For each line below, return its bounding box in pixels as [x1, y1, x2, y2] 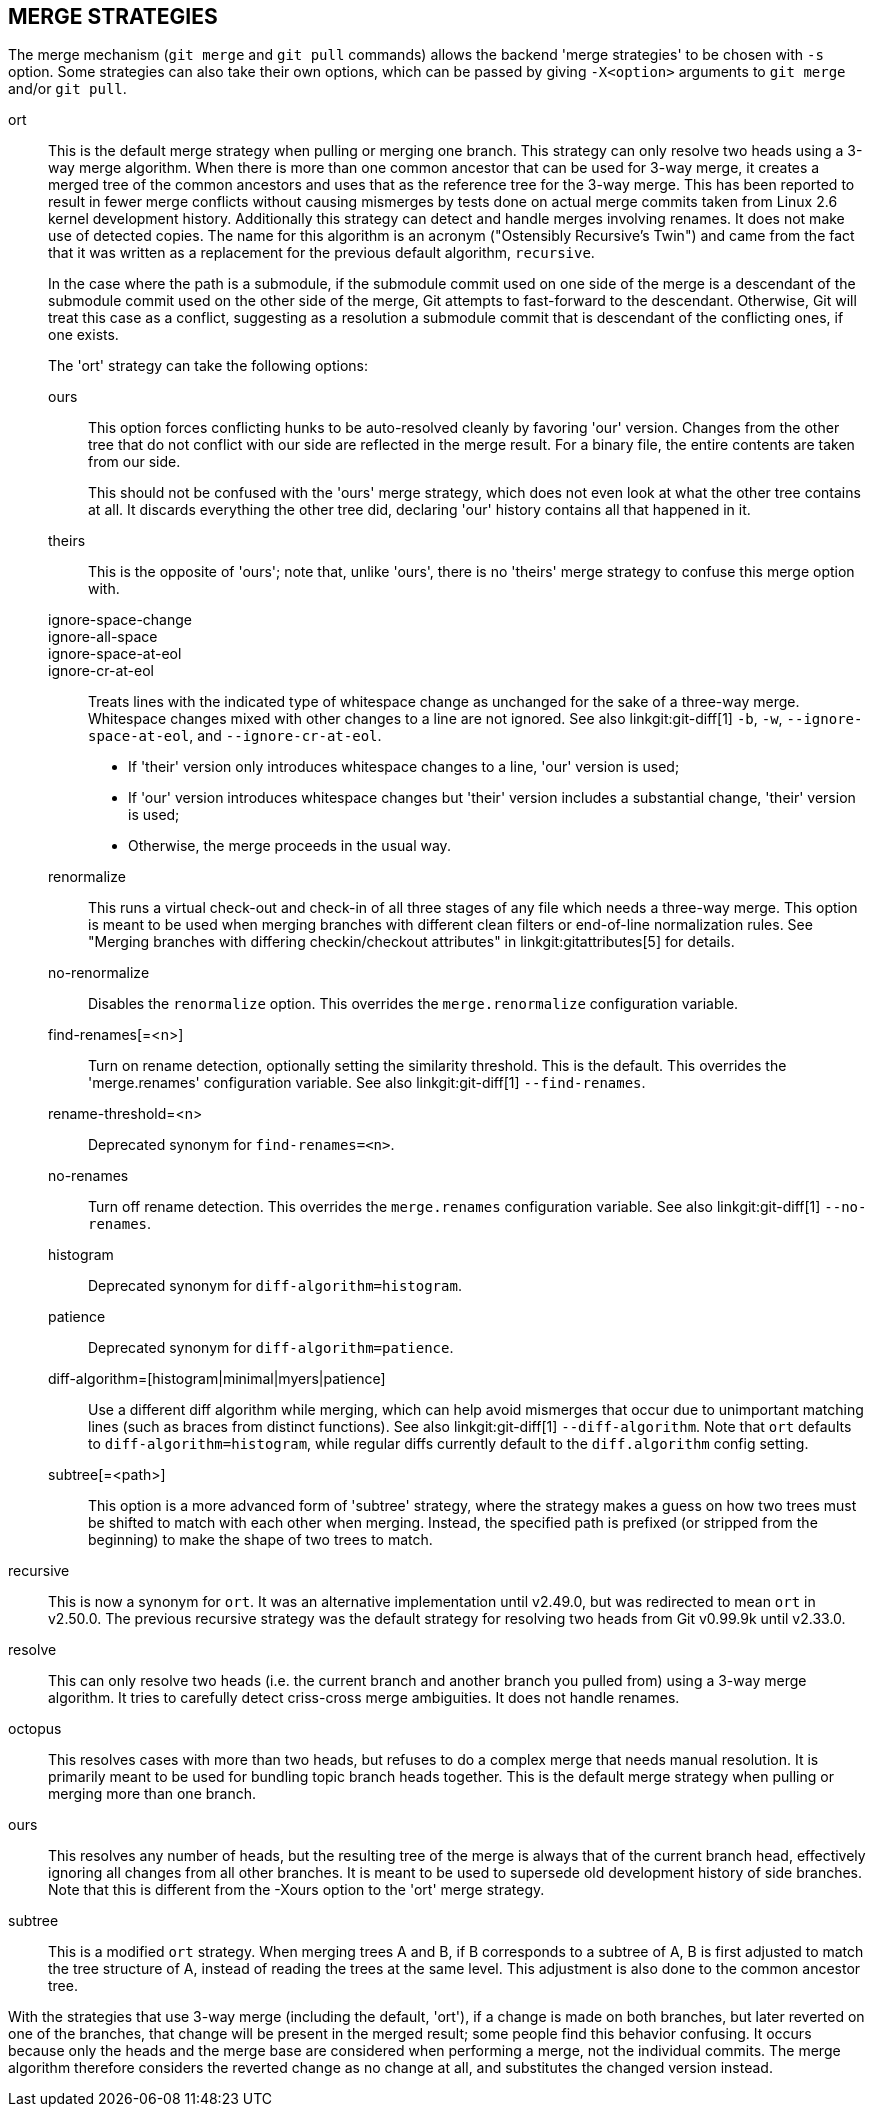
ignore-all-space [48, 628, 158, 646]
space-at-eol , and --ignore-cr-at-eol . [88, 727, 382, 745]
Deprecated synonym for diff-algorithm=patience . [88, 1339, 454, 1357]
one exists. [48, 326, 119, 344]
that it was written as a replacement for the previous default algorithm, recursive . [48, 244, 595, 262]
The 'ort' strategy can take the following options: [48, 357, 369, 375]
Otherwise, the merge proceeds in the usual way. [128, 837, 451, 855]
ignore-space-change [48, 611, 192, 629]
